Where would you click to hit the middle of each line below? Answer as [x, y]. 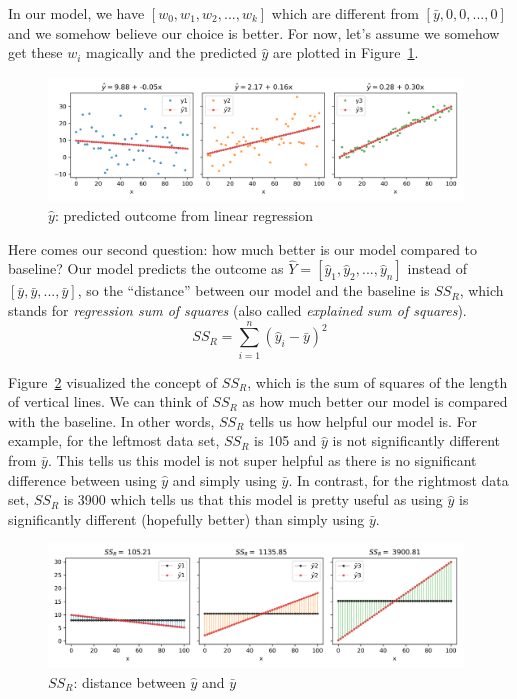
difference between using [82, 479]
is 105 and [285, 440]
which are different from [345, 13]
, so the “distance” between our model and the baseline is [253, 290]
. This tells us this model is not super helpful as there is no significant [262, 460]
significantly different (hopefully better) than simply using [186, 518]
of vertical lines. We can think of [108, 401]
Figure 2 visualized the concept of [113, 381]
